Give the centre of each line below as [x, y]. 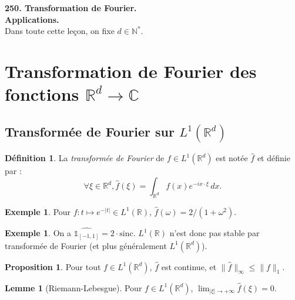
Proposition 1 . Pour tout [53, 266]
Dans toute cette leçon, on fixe [60, 31]
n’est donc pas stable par [214, 233]
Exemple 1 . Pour [38, 211]
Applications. [32, 19]
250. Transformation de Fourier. [71, 8]
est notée [232, 158]
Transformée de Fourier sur [90, 131]
